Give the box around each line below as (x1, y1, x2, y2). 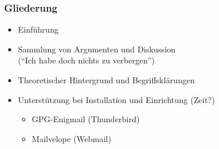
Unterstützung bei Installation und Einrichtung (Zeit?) (18, 93, 215, 105)
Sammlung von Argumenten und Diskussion (18, 42, 176, 55)
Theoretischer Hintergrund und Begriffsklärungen (18, 74, 195, 86)
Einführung (18, 23, 59, 36)
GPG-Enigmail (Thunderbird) (32, 113, 140, 125)
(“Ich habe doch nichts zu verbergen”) (18, 54, 155, 66)
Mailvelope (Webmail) (32, 132, 111, 144)
